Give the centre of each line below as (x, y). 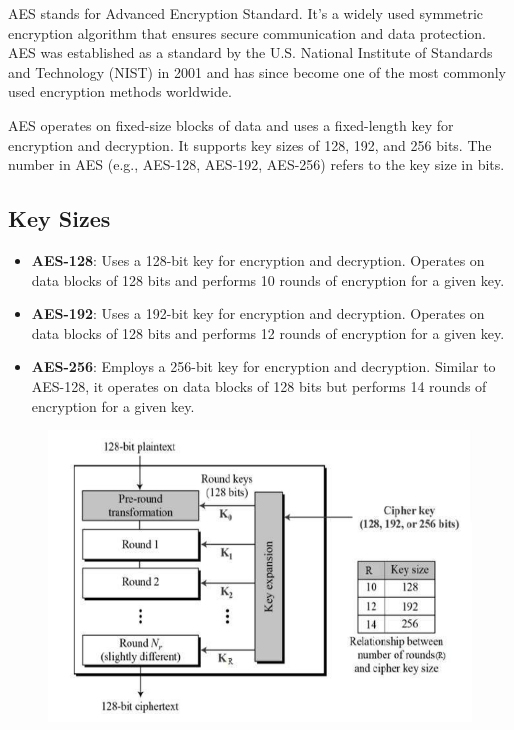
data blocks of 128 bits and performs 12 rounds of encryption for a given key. (268, 332)
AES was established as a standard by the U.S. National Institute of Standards (250, 52)
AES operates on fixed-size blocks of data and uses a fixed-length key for (231, 124)
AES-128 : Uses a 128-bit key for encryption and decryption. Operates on (258, 259)
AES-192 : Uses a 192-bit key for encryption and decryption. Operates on (258, 313)
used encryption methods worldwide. (120, 91)
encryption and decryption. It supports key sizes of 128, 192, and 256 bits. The (250, 144)
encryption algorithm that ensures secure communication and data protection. (247, 32)
